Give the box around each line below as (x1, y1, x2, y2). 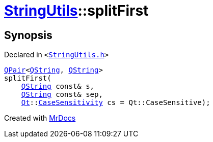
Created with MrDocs (4, 114, 76, 123)
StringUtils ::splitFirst (4, 2, 149, 19)
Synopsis (4, 28, 52, 42)
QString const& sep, (21, 90, 103, 99)
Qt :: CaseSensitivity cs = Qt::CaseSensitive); (21, 98, 210, 107)
